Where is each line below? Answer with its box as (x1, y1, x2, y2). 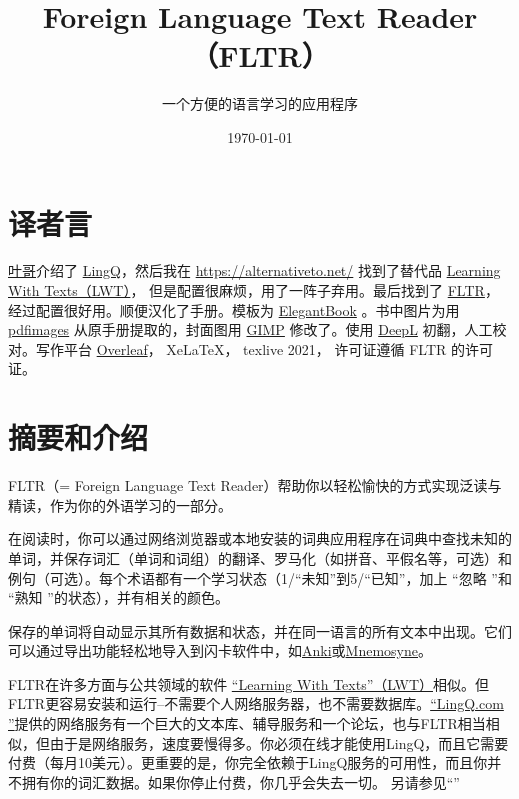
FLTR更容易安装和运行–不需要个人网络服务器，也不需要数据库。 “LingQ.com (8, 693, 504, 714)
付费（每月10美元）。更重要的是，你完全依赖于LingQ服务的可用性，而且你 (8, 752, 488, 773)
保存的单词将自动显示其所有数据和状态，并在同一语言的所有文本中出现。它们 (8, 620, 512, 641)
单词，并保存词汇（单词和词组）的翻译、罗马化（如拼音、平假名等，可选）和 (8, 547, 512, 568)
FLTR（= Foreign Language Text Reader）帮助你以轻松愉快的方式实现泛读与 (8, 475, 502, 496)
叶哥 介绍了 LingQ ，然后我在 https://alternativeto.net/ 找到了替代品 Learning (8, 260, 501, 281)
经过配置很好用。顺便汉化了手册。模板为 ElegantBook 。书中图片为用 (8, 299, 460, 320)
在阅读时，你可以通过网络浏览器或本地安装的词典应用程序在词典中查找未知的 (8, 528, 512, 549)
